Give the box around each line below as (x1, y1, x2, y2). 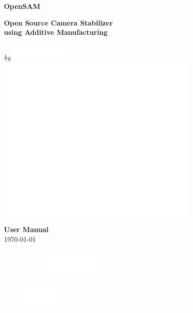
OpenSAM (4, 1, 41, 11)
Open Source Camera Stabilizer (4, 17, 113, 27)
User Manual (4, 224, 48, 235)
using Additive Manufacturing (4, 27, 108, 37)
